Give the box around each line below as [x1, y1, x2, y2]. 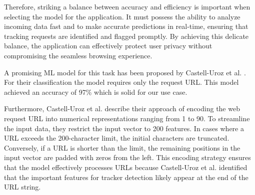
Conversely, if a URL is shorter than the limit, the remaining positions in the [4, 142, 240, 153]
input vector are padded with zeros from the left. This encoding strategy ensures [4, 152, 251, 163]
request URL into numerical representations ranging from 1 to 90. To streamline [4, 113, 250, 123]
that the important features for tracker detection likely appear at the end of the [4, 172, 248, 182]
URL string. [4, 182, 41, 192]
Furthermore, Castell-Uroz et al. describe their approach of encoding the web [4, 103, 240, 114]
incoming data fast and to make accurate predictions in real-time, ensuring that [4, 21, 248, 31]
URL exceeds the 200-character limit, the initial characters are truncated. [4, 133, 229, 143]
